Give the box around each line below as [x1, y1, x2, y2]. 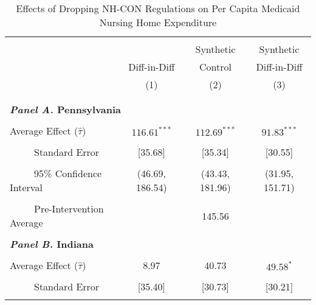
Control [199, 60, 232, 74]
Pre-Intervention [34, 202, 104, 216]
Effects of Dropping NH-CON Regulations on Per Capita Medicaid [16, 1, 300, 15]
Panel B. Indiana [10, 237, 94, 251]
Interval [10, 180, 43, 194]
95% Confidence [34, 166, 102, 180]
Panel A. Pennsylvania [10, 102, 121, 116]
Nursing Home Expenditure [99, 15, 217, 29]
